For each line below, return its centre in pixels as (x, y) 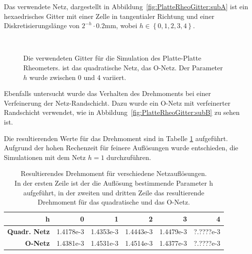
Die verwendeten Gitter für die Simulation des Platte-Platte (112, 58)
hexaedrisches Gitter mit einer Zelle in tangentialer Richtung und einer (109, 16)
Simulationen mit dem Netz (45, 157)
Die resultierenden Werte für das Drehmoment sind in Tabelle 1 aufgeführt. (116, 138)
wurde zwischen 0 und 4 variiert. (78, 77)
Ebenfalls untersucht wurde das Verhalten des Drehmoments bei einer (108, 93)
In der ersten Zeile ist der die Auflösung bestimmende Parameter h (114, 183)
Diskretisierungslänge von (42, 25)
